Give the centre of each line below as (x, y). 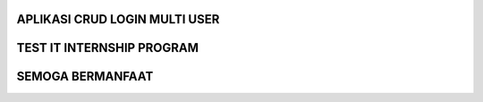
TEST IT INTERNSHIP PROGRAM (108, 48)
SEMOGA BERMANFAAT (85, 76)
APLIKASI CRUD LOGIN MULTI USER (118, 19)
